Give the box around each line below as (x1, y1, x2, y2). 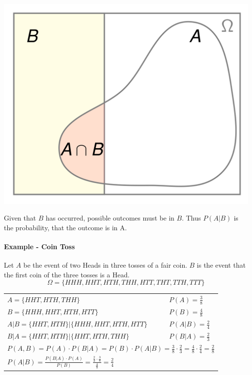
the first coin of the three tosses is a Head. (4, 269, 130, 279)
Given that (4, 213, 36, 223)
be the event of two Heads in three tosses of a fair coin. (23, 260, 188, 270)
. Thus (182, 213, 201, 223)
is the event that (197, 260, 246, 270)
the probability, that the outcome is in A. (4, 222, 127, 232)
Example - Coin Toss (4, 241, 75, 251)
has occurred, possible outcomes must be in (46, 213, 174, 223)
